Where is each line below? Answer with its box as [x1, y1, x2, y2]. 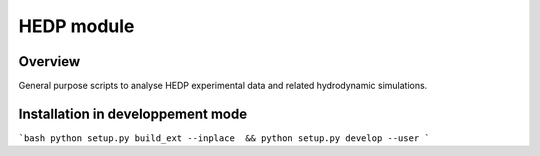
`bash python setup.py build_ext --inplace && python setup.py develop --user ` [18, 132, 430, 144]
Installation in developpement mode [18, 105, 248, 122]
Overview [18, 53, 81, 70]
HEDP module [18, 15, 135, 37]
